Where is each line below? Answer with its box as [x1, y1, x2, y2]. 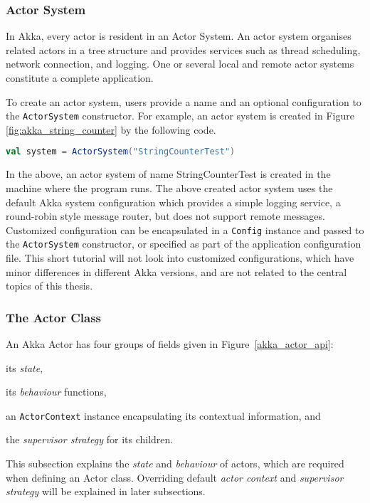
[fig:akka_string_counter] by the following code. [6, 122, 216, 137]
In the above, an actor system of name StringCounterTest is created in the [6, 166, 331, 181]
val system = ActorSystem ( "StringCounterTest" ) [6, 147, 236, 157]
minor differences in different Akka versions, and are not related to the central [6, 264, 347, 279]
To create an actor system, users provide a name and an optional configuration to [6, 94, 361, 109]
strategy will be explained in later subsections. [6, 484, 206, 499]
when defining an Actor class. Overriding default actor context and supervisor [6, 470, 344, 485]
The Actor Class [6, 308, 102, 326]
